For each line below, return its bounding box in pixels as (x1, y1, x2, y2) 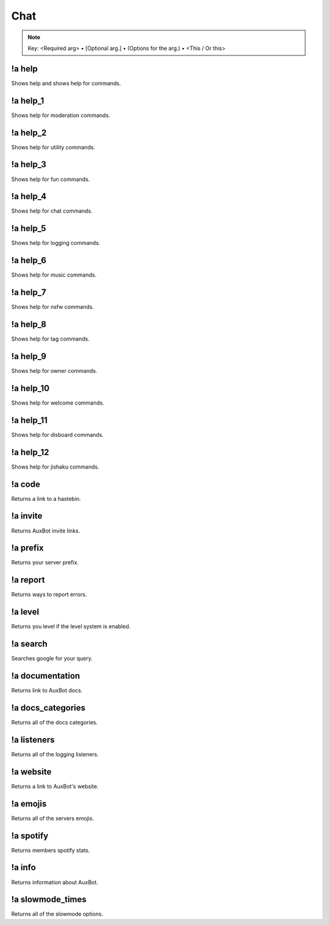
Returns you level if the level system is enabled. (11, 623, 131, 630)
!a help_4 (11, 191, 47, 202)
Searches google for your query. (11, 655, 93, 662)
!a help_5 (11, 223, 46, 234)
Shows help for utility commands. (11, 143, 96, 151)
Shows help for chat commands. (11, 207, 93, 214)
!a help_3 (11, 159, 47, 170)
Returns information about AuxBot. (11, 878, 99, 886)
